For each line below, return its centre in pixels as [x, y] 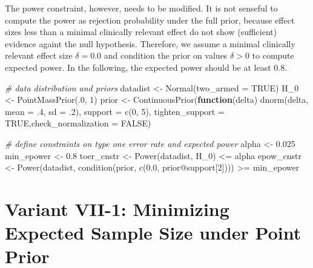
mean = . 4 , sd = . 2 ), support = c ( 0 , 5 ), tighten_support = [115, 111]
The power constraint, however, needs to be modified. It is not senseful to [141, 8]
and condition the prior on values [166, 55]
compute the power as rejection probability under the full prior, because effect [150, 20]
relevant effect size [39, 55]
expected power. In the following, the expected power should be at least [138, 67]
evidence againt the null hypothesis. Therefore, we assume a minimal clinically [150, 43]
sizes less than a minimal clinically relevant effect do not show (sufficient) [141, 32]
